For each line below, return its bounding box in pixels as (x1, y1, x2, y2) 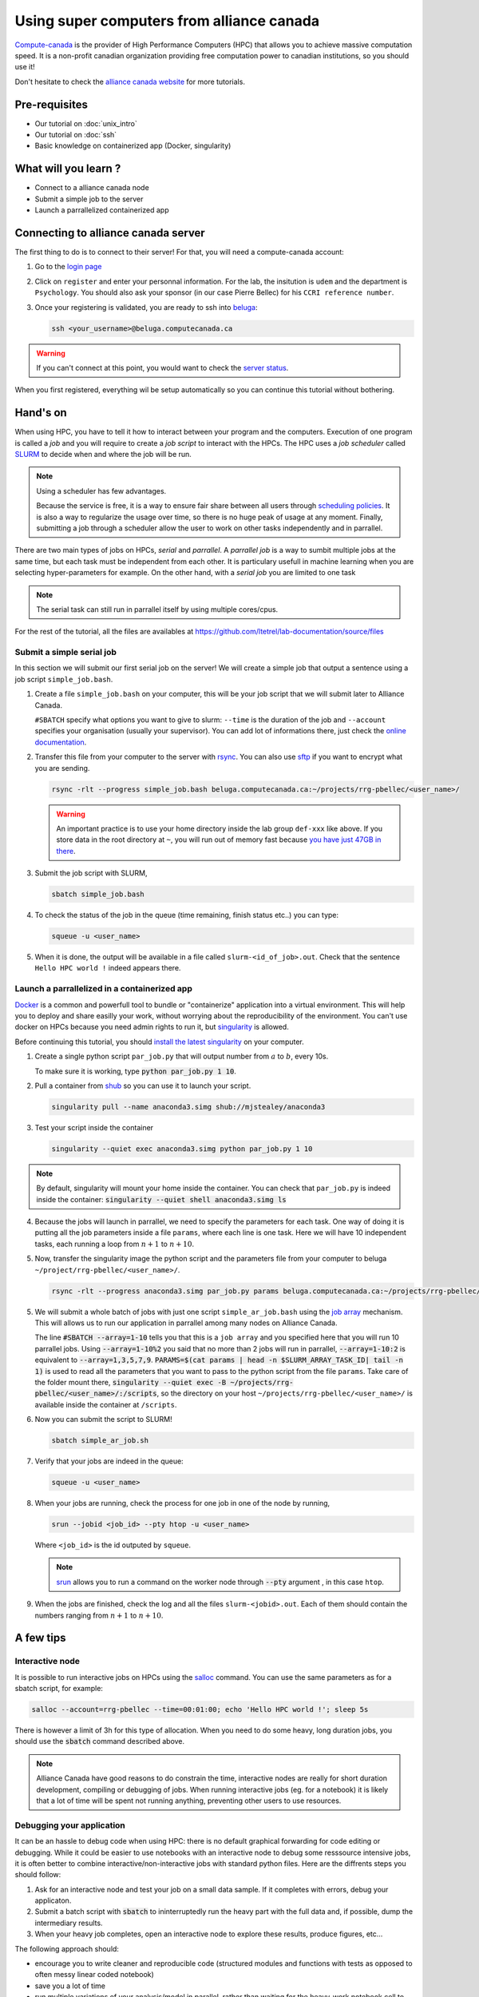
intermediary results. (34, 1918, 103, 1928)
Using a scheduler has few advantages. (36, 486, 167, 495)
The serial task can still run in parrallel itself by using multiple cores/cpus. (36, 604, 279, 614)
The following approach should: (14, 1943, 120, 1953)
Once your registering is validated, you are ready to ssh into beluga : (34, 302, 259, 312)
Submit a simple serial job (14, 647, 117, 658)
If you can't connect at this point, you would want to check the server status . (36, 363, 289, 372)
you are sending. (34, 763, 90, 772)
